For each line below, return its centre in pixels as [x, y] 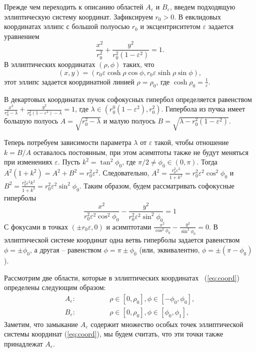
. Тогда [207, 162]
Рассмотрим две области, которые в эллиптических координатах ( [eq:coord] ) [122, 277]
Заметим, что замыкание [41, 324]
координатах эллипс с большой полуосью [67, 26]
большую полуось [31, 121]
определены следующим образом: [55, 287]
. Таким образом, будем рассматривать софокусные [157, 185]
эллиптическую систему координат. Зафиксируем [78, 16]
